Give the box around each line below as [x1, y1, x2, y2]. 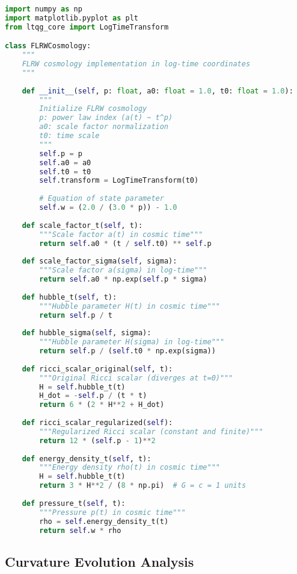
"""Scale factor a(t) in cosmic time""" [39, 230, 203, 239]
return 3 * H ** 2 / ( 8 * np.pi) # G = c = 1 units [39, 481, 246, 490]
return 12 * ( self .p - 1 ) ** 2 [39, 436, 156, 445]
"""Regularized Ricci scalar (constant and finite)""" [39, 427, 263, 436]
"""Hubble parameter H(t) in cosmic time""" [39, 301, 220, 311]
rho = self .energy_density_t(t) [39, 517, 169, 526]
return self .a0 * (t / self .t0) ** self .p [39, 239, 212, 248]
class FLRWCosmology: [5, 42, 91, 51]
